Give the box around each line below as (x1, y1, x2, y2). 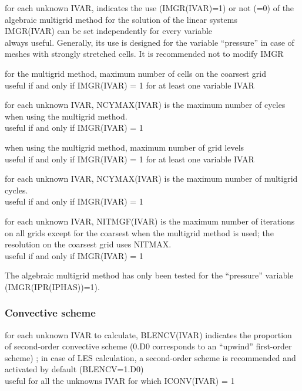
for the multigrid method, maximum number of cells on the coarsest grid (5, 67, 266, 79)
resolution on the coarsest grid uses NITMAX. (5, 238, 172, 250)
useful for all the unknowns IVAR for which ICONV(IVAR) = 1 (5, 375, 235, 387)
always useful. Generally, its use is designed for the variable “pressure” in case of (5, 36, 294, 48)
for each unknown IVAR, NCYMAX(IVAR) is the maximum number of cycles (5, 98, 286, 111)
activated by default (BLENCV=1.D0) (5, 363, 144, 375)
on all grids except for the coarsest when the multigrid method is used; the (5, 226, 274, 239)
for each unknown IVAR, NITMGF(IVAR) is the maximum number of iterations (5, 215, 295, 227)
